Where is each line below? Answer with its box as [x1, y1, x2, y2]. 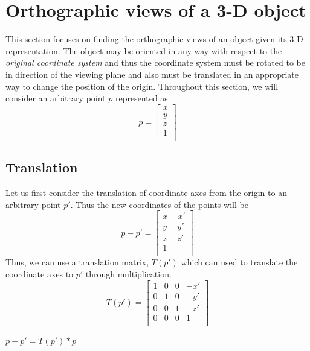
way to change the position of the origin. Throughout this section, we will [5, 80, 279, 92]
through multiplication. [85, 267, 172, 280]
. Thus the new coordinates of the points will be [70, 198, 248, 210]
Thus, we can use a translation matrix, [5, 256, 149, 268]
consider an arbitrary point [5, 92, 106, 104]
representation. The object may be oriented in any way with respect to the [5, 44, 282, 57]
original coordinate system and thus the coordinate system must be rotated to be [5, 56, 305, 69]
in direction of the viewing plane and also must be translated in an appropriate [5, 68, 299, 80]
